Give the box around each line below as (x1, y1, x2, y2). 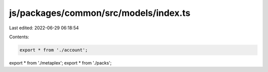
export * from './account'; (19, 47, 88, 53)
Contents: (9, 34, 29, 40)
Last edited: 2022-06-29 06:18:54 (9, 25, 79, 31)
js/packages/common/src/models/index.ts (9, 7, 191, 18)
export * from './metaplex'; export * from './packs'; (9, 60, 112, 66)
